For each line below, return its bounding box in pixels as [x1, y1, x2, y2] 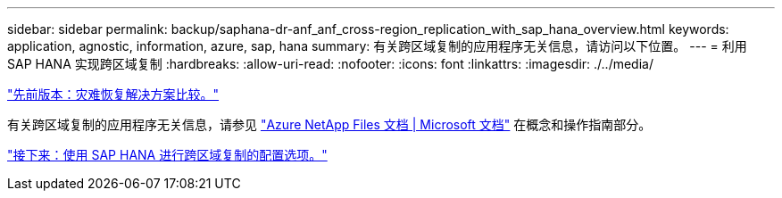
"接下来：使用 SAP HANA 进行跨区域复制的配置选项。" [7, 147, 328, 162]
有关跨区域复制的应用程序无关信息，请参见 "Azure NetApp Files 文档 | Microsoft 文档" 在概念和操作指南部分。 [7, 117, 652, 132]
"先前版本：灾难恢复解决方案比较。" [7, 87, 220, 102]
